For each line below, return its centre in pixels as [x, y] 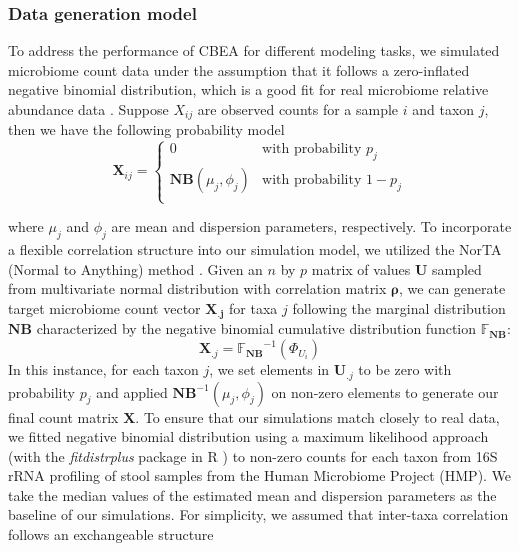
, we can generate [452, 288]
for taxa [253, 308]
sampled [457, 268]
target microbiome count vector [104, 308]
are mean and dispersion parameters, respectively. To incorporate [311, 226]
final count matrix [63, 416]
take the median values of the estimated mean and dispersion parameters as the [252, 494]
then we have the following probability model [146, 129]
